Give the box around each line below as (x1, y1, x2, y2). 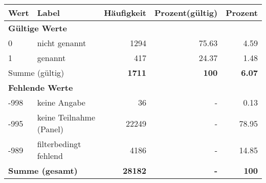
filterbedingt (37, 138, 81, 150)
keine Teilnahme (37, 111, 95, 123)
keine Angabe (37, 96, 85, 108)
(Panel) (37, 123, 64, 135)
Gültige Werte (8, 22, 67, 34)
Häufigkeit (104, 7, 147, 18)
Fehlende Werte (8, 82, 73, 93)
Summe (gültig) (8, 67, 64, 78)
